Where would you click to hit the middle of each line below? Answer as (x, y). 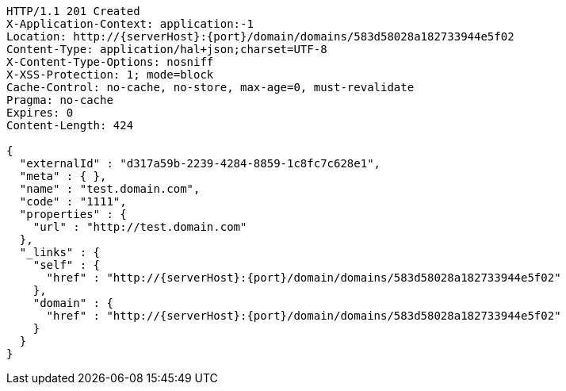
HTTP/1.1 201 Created (73, 11)
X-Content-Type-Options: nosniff (110, 62)
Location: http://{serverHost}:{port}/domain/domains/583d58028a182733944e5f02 (260, 36)
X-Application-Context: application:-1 (130, 24)
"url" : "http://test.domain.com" (140, 227)
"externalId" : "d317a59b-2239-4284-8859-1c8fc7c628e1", (200, 163)
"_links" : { (60, 252)
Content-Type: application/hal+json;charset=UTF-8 (167, 49)
